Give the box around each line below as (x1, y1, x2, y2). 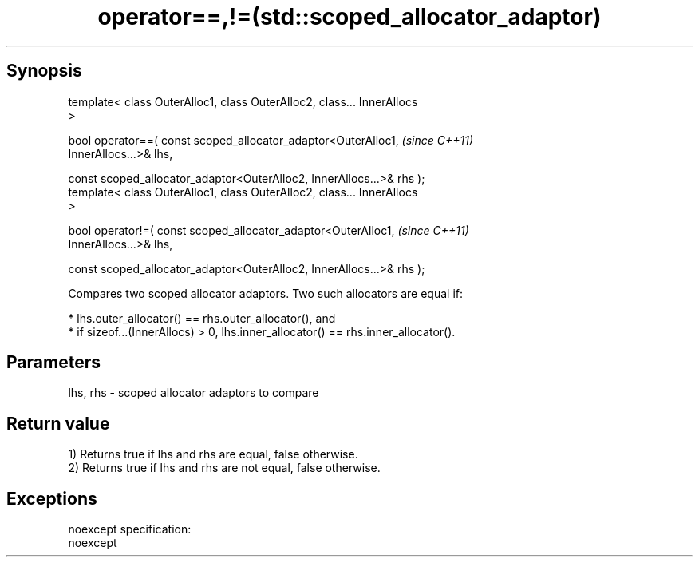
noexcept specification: (68, 522, 192, 537)
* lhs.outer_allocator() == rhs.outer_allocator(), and (68, 311, 336, 325)
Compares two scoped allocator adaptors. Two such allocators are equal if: (68, 286, 463, 300)
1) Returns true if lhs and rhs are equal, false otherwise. (68, 447, 358, 462)
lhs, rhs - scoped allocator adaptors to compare (68, 386, 319, 400)
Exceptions (6, 488, 97, 509)
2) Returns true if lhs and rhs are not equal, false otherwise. (68, 461, 381, 475)
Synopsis (6, 61, 82, 81)
